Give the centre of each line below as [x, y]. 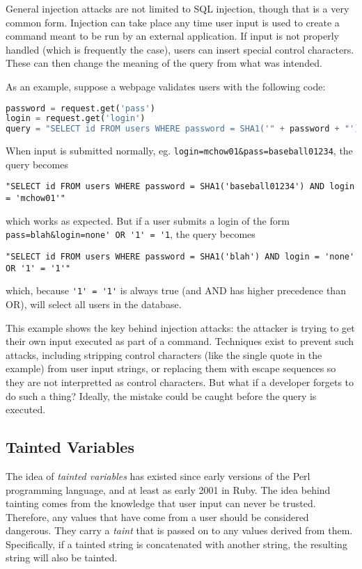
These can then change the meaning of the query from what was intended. [164, 63]
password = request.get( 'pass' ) [80, 108]
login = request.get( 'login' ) [76, 119]
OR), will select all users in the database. [94, 304]
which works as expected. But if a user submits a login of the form [148, 220]
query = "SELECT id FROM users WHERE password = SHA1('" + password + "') [183, 129]
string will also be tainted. [62, 558]
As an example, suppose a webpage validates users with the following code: [166, 86]
